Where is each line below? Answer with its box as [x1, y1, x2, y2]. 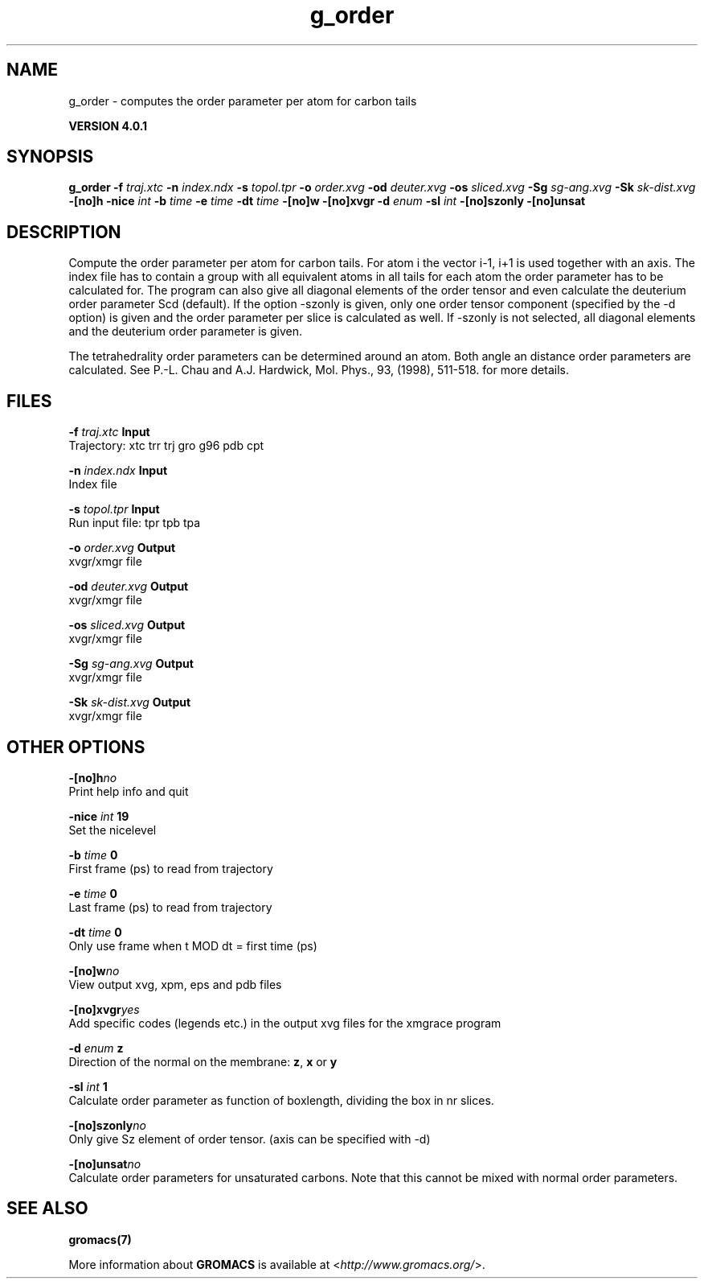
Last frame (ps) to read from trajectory [68, 900, 272, 914]
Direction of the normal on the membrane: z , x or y [68, 1054, 338, 1069]
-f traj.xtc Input [68, 425, 150, 439]
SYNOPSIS [6, 146, 94, 167]
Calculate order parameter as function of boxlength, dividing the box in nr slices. [68, 1093, 494, 1107]
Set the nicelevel [68, 822, 157, 837]
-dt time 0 [68, 925, 122, 939]
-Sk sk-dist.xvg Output [68, 695, 191, 710]
